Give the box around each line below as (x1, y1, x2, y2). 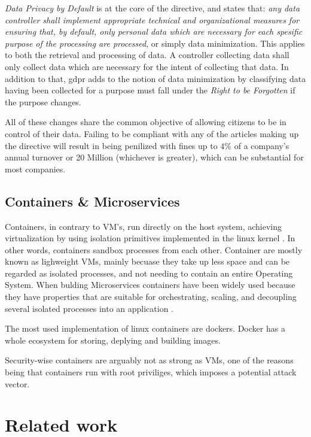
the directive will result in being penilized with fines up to (5, 139, 218, 151)
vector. (5, 377, 30, 390)
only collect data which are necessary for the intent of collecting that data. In (5, 60, 289, 72)
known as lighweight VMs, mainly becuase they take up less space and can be (5, 255, 290, 268)
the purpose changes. (5, 95, 81, 108)
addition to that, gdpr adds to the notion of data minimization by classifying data (5, 72, 306, 84)
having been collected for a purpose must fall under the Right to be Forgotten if (5, 84, 295, 96)
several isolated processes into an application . (5, 302, 174, 314)
